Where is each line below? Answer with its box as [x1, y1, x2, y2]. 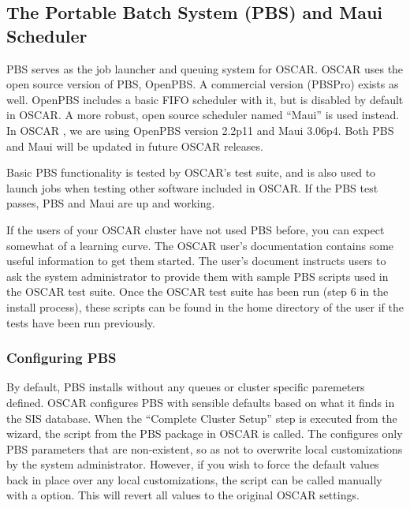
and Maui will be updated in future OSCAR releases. [6, 137, 263, 154]
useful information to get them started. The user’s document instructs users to [6, 252, 386, 269]
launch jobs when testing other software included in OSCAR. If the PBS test [6, 179, 378, 196]
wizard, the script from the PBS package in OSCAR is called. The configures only [6, 425, 403, 442]
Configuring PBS [6, 348, 117, 368]
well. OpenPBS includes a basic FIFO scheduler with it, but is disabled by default [6, 91, 404, 107]
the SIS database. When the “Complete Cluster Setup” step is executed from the [6, 409, 397, 426]
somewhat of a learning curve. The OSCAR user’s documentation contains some [6, 237, 394, 253]
